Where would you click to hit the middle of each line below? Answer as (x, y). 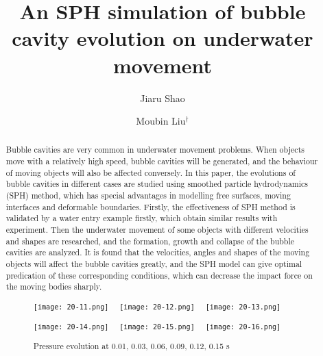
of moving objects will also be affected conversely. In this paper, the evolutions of (151, 172)
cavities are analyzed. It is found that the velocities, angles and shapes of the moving (158, 252)
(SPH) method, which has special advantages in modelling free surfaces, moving (148, 195)
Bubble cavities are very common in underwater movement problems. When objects (155, 150)
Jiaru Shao (163, 98)
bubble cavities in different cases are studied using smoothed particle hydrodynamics (157, 184)
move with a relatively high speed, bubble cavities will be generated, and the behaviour (162, 161)
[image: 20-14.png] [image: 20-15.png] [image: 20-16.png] (157, 327)
